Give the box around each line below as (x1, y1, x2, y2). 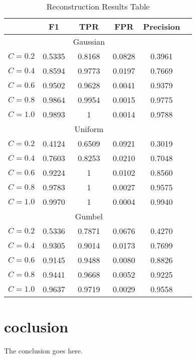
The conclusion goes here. (4, 345, 83, 356)
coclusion (4, 316, 69, 337)
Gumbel (75, 210, 103, 222)
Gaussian (73, 36, 105, 47)
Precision (143, 21, 180, 32)
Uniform (74, 123, 104, 135)
